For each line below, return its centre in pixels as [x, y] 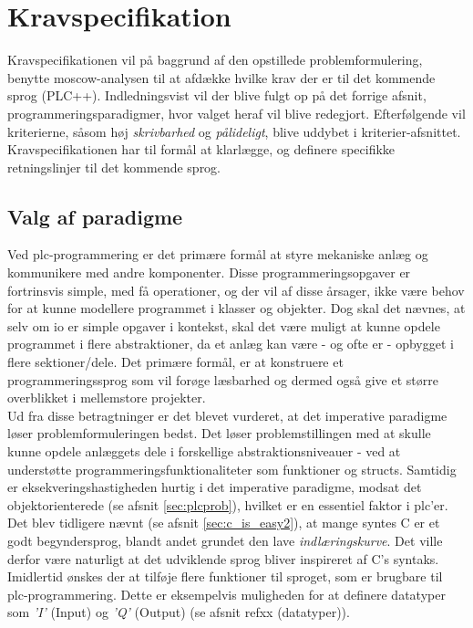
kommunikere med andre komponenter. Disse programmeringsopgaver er [209, 272]
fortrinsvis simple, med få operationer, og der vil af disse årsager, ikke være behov [236, 290]
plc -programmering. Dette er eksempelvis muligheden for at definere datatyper [226, 594]
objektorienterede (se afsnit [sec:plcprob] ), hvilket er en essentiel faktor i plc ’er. [228, 504]
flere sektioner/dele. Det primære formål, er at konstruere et [175, 362]
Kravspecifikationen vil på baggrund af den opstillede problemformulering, [215, 60]
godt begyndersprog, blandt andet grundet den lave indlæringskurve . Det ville [225, 540]
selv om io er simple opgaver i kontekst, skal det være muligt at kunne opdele [224, 325]
